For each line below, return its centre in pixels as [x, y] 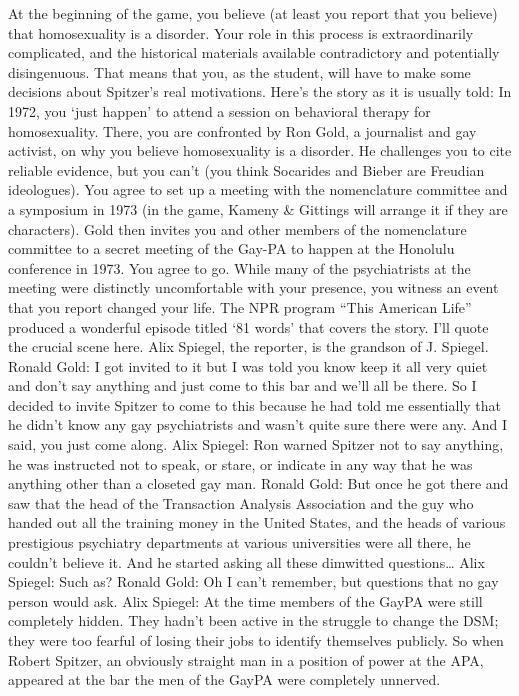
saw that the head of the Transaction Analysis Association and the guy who [241, 502]
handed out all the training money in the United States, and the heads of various [257, 522]
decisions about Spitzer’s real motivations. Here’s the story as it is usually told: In [260, 91]
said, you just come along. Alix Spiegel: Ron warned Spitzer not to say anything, [256, 444]
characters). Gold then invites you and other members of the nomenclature [237, 228]
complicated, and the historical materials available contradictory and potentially [254, 52]
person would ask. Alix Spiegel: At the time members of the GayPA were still [245, 600]
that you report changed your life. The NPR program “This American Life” [240, 306]
